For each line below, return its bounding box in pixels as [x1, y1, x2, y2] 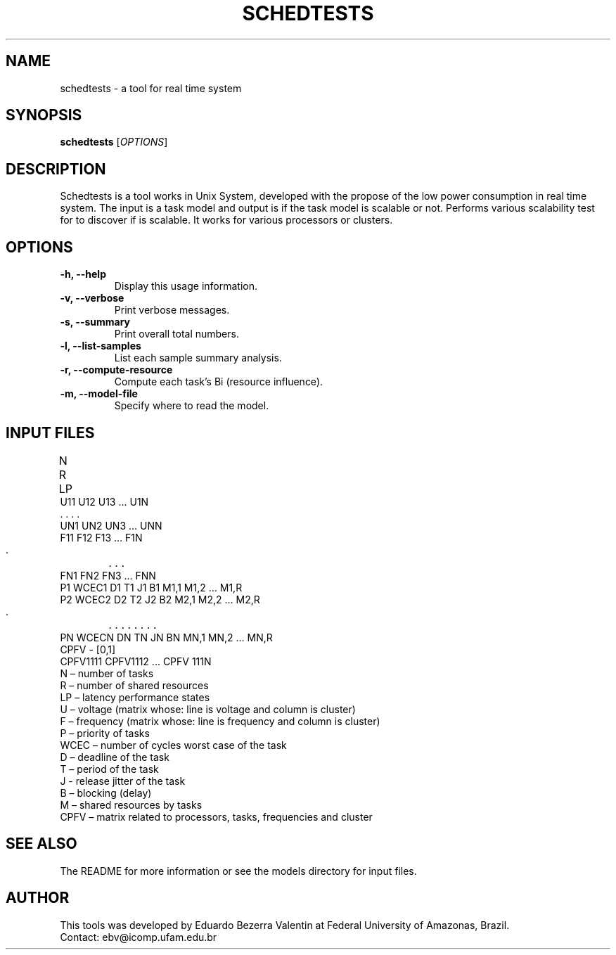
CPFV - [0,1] [60, 643, 116, 655]
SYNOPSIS [6, 106, 82, 124]
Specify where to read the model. [114, 399, 269, 412]
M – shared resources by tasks [60, 798, 203, 811]
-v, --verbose [60, 292, 124, 305]
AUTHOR [6, 889, 70, 907]
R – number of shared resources [60, 679, 209, 691]
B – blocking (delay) [60, 786, 152, 799]
